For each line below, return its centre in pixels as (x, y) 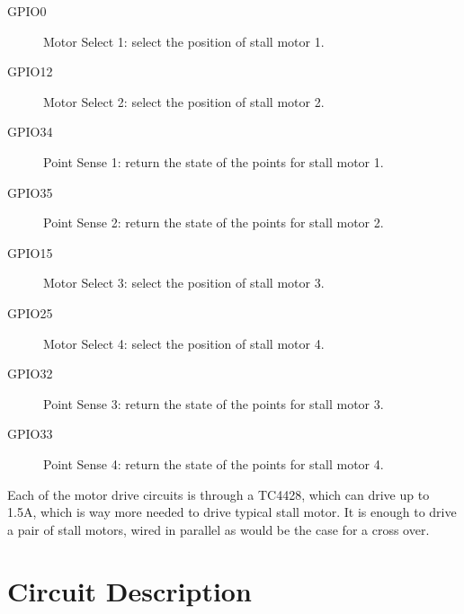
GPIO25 (30, 312)
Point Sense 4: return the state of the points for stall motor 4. (214, 463)
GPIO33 (30, 434)
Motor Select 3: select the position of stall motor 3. (184, 283)
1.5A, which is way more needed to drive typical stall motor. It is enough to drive (232, 512)
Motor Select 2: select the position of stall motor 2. (184, 101)
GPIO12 (30, 71)
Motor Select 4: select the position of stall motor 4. (184, 343)
